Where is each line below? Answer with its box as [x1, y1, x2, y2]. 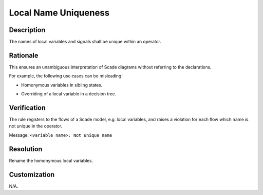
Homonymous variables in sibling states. [21, 82, 102, 88]
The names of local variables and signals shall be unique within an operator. [9, 39, 162, 45]
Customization [9, 170, 55, 178]
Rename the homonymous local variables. [9, 158, 93, 163]
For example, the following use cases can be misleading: [9, 73, 123, 79]
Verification [9, 104, 46, 112]
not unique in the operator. [9, 123, 63, 129]
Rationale [9, 51, 38, 59]
